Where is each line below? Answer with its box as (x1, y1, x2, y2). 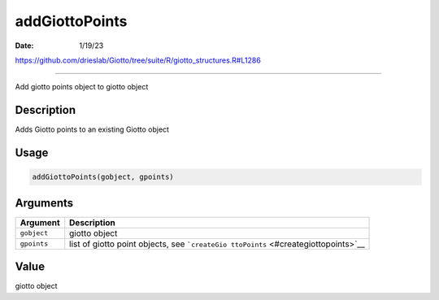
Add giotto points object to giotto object (15, 82, 149, 92)
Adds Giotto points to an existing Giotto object (15, 124, 170, 134)
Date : (15, 41, 34, 50)
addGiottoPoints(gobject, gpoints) (32, 172, 174, 182)
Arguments (15, 196, 74, 210)
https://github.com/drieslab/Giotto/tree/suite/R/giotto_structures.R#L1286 (15, 55, 262, 65)
